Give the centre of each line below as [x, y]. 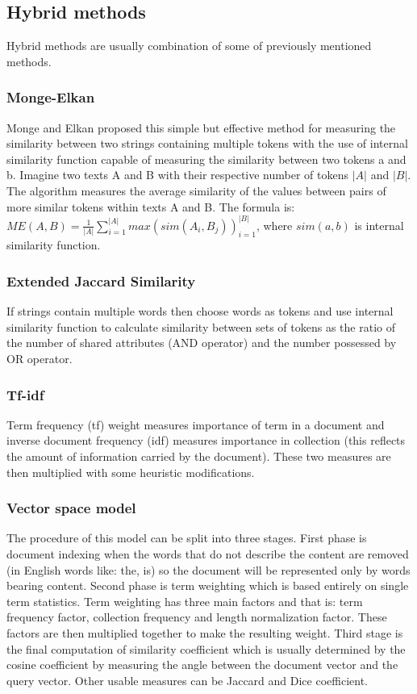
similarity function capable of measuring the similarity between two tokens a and [206, 159]
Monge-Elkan [51, 97]
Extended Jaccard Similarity [101, 280]
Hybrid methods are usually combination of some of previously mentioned [189, 46]
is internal [379, 225]
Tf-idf [25, 394]
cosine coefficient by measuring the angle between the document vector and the [202, 665]
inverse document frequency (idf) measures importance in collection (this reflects [206, 440]
